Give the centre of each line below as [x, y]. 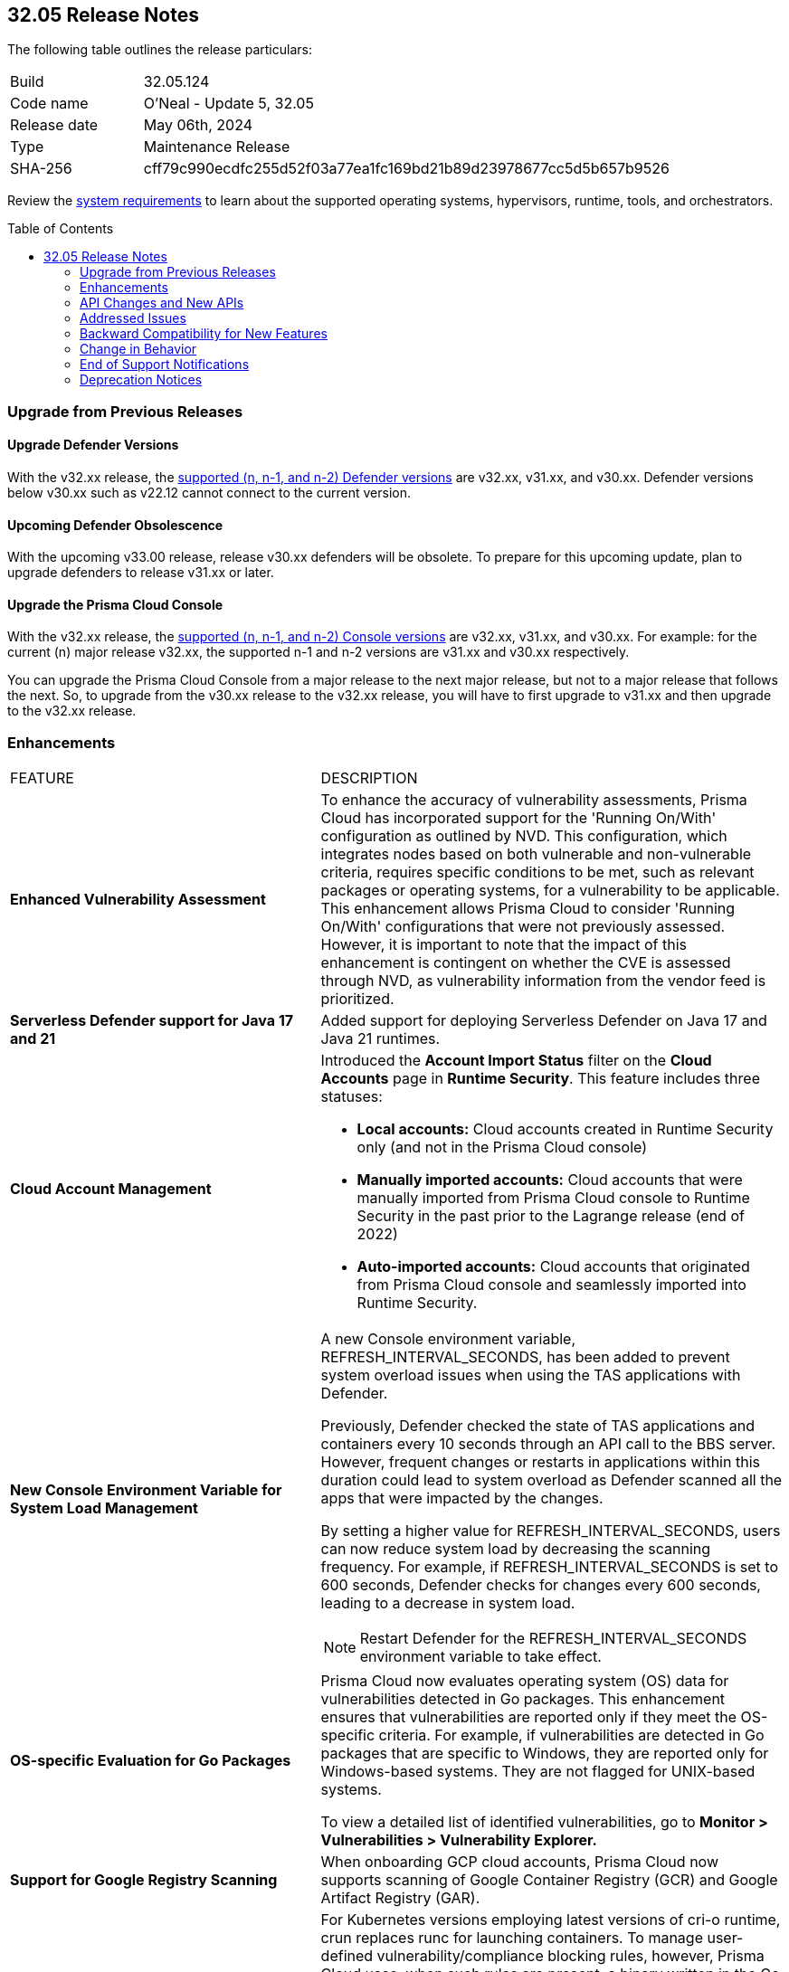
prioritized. [357, 999]
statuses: [352, 1097]
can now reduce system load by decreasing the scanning [516, 1549]
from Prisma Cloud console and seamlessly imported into [551, 1285]
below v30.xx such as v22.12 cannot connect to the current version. [209, 493]
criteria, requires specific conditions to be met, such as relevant [537, 872]
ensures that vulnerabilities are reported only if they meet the [529, 1717]
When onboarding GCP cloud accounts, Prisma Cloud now [519, 1862]
